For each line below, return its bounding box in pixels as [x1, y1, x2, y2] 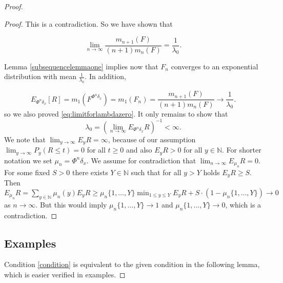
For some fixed [4, 166, 50, 177]
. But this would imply [35, 199, 107, 210]
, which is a [225, 199, 261, 210]
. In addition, [85, 71, 126, 82]
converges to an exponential [171, 61, 258, 71]
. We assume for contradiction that [86, 155, 196, 165]
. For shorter [222, 144, 261, 155]
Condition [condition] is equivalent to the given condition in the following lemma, [4, 259, 260, 270]
